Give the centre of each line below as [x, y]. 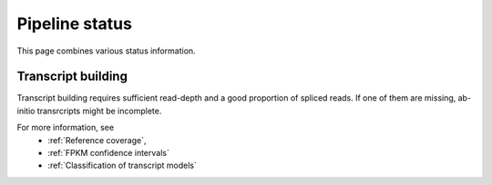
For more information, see [65, 128]
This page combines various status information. [106, 51]
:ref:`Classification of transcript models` [123, 166]
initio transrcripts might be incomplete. [89, 111]
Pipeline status [74, 24]
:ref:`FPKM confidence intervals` [109, 153]
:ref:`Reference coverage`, [97, 140]
